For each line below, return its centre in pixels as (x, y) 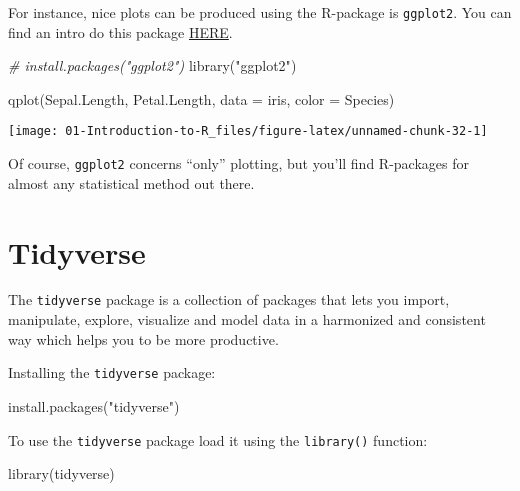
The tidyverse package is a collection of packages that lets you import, (229, 299)
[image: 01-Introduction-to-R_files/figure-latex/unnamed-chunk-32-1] (248, 131)
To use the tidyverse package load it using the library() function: (218, 439)
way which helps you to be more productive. (143, 338)
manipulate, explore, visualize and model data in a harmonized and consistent (247, 319)
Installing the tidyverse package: (112, 372)
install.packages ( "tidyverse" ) (94, 405)
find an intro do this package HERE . (120, 31)
